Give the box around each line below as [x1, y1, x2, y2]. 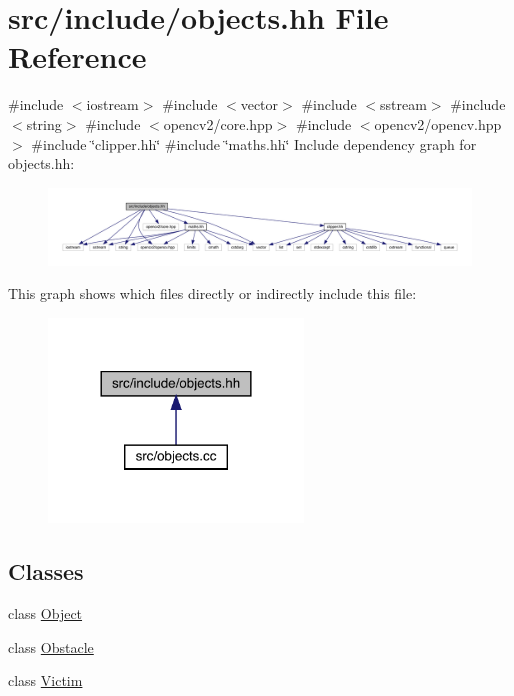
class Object [8, 602, 83, 623]
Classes [8, 556, 84, 587]
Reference [8, 36, 147, 77]
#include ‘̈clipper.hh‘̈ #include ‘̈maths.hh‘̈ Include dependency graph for [31, 133, 477, 154]
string [26, 113, 62, 134]
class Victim [8, 670, 83, 691]
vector [240, 94, 279, 115]
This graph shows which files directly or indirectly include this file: [8, 283, 417, 304]
